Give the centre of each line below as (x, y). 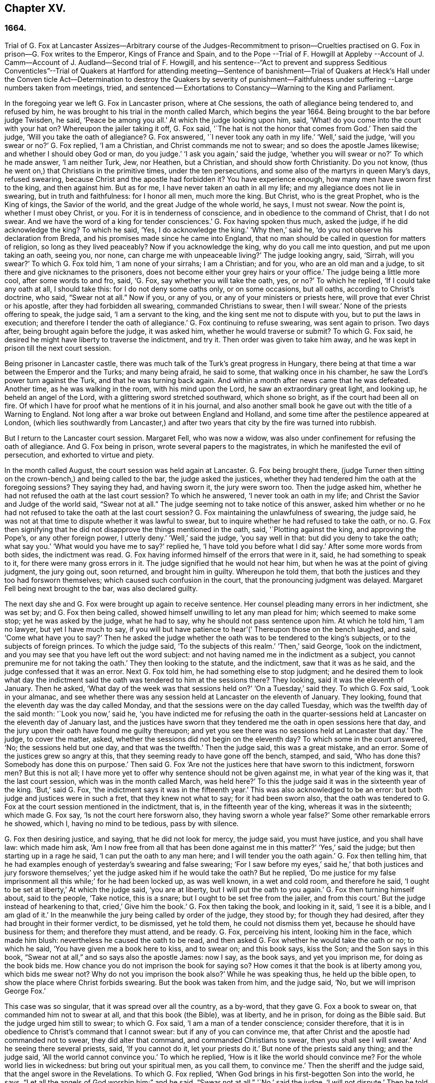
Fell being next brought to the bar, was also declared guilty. (101, 588)
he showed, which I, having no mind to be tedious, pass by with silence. (122, 823)
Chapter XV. (35, 8)
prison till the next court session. (58, 348)
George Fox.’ (25, 991)
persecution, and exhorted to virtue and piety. (79, 455)
